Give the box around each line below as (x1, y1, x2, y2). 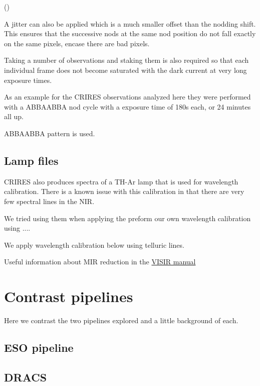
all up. (4, 111, 24, 122)
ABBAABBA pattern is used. (4, 128, 95, 138)
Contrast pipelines (4, 286, 133, 307)
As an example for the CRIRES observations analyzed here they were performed (4, 91, 251, 102)
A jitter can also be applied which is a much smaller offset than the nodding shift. (4, 18, 256, 29)
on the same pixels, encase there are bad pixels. (4, 38, 150, 48)
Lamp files (4, 152, 59, 168)
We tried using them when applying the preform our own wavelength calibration (4, 213, 251, 223)
